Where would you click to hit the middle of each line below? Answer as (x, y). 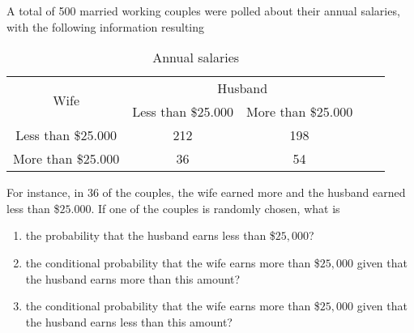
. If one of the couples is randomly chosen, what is (216, 208)
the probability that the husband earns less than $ (150, 235)
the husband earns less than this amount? (129, 321)
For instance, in (45, 192)
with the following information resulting (106, 26)
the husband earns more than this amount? (133, 278)
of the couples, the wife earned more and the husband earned (254, 192)
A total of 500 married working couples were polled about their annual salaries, (203, 11)
